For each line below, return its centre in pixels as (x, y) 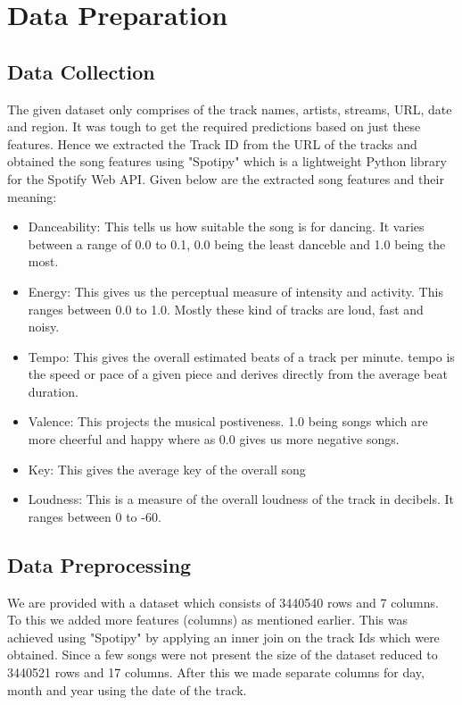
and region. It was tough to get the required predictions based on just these (214, 126)
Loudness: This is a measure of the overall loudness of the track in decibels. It (241, 499)
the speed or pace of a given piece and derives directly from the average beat (238, 374)
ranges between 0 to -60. (95, 516)
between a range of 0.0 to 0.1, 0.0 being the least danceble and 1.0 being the (237, 243)
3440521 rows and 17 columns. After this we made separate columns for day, (216, 672)
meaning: (32, 196)
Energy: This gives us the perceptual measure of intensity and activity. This (235, 291)
